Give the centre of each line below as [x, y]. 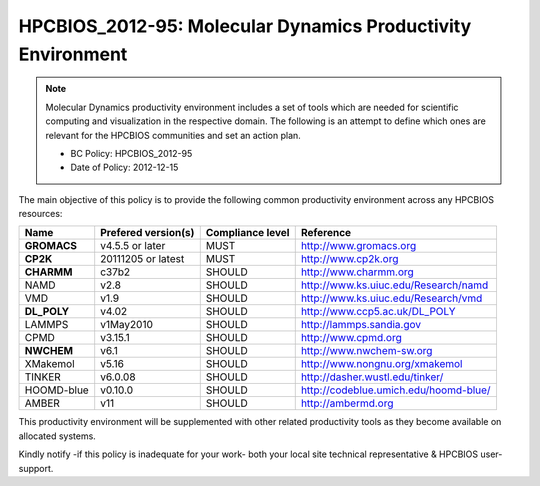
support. [36, 468]
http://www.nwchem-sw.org [366, 351]
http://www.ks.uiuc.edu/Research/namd [394, 285]
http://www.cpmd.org [351, 338]
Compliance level [247, 233]
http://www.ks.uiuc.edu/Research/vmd [391, 298]
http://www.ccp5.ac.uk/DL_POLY [378, 312]
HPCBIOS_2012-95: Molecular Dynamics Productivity [245, 26]
